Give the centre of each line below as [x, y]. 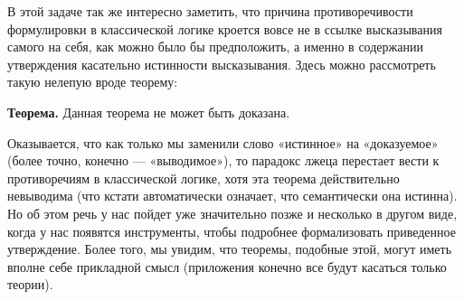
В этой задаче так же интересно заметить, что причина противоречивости [210, 11]
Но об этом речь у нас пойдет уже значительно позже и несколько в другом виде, [232, 213]
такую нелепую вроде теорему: [93, 82]
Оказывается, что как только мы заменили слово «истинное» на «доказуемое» [223, 142]
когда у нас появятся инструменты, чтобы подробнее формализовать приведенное [232, 231]
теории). [30, 284]
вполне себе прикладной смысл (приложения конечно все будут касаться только [227, 266]
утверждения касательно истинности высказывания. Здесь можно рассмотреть [222, 64]
